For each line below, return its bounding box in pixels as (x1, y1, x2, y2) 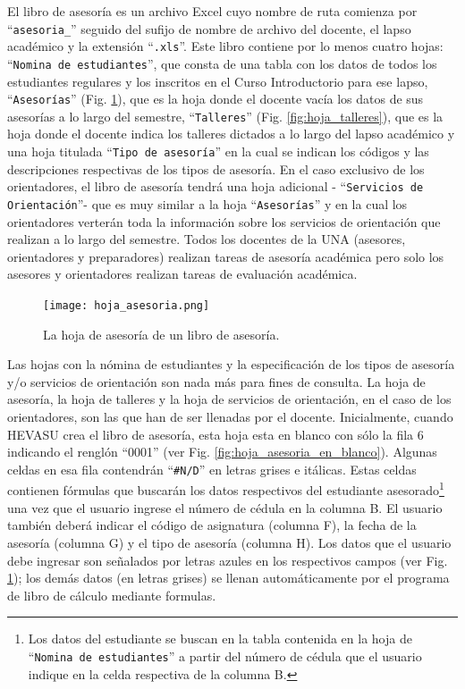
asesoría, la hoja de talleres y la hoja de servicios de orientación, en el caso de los (7, 390, 452, 408)
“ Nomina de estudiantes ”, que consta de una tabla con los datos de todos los (7, 54, 437, 72)
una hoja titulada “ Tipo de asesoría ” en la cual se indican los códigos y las (7, 142, 429, 161)
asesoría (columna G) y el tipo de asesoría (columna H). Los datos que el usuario (7, 533, 452, 551)
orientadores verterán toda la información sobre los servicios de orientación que (7, 212, 441, 231)
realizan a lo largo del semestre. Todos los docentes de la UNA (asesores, (7, 230, 406, 248)
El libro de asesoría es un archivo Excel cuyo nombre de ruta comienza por (7, 2, 418, 20)
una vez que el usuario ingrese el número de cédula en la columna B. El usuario (7, 498, 443, 517)
